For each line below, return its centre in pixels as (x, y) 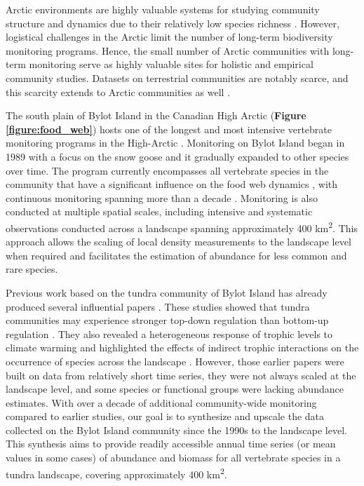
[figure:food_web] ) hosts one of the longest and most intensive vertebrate (169, 129)
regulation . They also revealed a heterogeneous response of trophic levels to (169, 333)
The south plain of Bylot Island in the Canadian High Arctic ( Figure (156, 115)
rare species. (32, 269)
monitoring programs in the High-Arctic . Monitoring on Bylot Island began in (175, 143)
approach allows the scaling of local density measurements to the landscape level (178, 242)
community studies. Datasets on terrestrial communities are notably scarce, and (177, 77)
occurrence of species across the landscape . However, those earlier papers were (175, 361)
